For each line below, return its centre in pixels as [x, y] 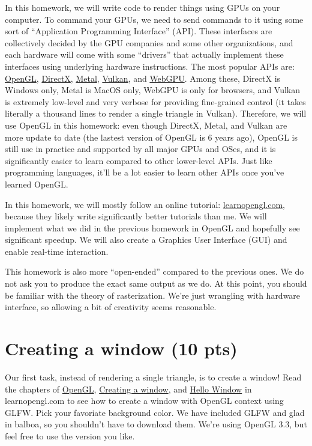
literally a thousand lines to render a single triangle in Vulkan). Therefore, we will [156, 113]
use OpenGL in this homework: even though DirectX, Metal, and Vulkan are [146, 125]
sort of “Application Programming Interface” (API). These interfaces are [139, 31]
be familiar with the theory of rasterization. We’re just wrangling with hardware [153, 295]
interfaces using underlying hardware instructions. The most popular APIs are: [150, 66]
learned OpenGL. [37, 184]
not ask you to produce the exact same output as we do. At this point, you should [156, 283]
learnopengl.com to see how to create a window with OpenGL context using [144, 401]
